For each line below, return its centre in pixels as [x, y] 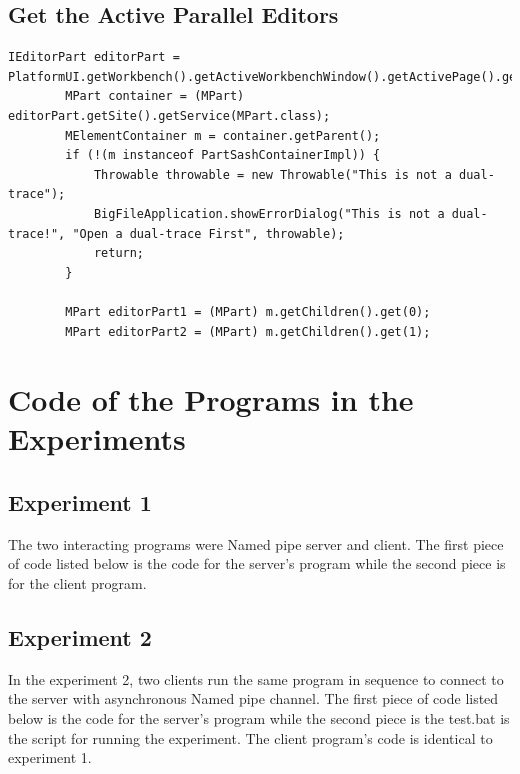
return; [119, 253]
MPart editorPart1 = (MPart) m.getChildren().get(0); [248, 311]
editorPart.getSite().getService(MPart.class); [169, 115]
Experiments [97, 438]
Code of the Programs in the [211, 399]
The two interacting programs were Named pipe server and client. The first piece [256, 543]
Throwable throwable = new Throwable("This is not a [272, 174]
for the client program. [77, 583]
